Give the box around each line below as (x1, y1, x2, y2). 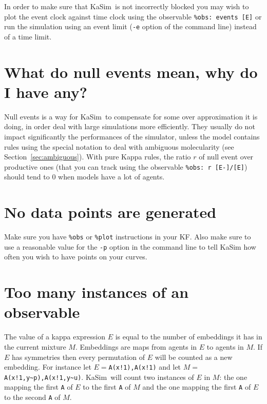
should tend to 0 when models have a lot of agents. (4, 171, 165, 182)
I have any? (4, 81, 88, 102)
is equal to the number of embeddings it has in (115, 331, 262, 342)
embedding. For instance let (4, 361, 91, 372)
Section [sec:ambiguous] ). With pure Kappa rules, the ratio (4, 151, 191, 162)
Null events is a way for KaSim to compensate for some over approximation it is (4, 111, 258, 122)
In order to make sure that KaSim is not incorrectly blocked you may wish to (4, 1, 249, 11)
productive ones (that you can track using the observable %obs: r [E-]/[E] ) (4, 161, 247, 172)
